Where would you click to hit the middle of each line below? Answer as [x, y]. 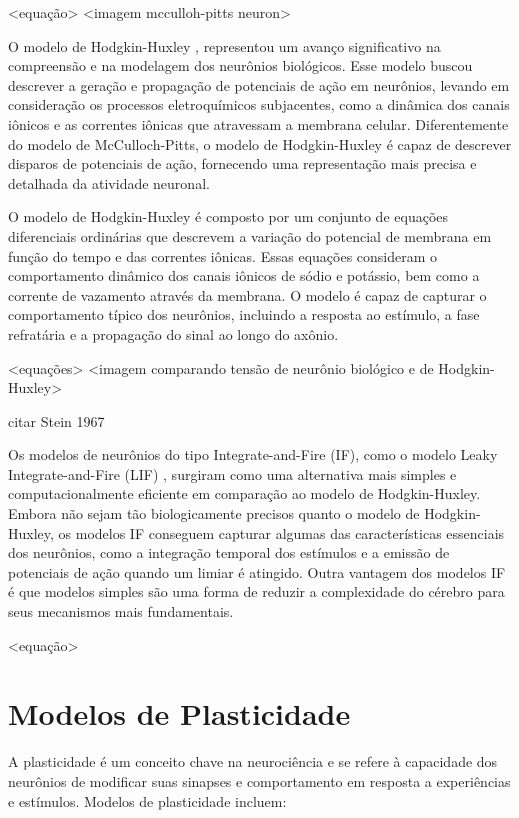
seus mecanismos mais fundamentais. [121, 611]
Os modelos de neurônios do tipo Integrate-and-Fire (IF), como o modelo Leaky [253, 454]
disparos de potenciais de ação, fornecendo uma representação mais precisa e [242, 163]
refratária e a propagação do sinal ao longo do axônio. [173, 333]
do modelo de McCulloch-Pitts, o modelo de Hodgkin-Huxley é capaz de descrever [260, 143]
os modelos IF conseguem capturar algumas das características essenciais [281, 532]
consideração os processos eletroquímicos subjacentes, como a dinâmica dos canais [259, 104]
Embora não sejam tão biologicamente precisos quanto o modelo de [214, 513]
